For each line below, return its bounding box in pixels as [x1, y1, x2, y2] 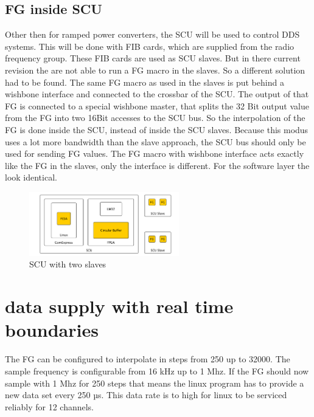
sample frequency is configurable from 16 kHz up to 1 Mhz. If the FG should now [5, 364, 309, 377]
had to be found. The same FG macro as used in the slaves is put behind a [5, 75, 284, 88]
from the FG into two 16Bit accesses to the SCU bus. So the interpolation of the [5, 111, 305, 124]
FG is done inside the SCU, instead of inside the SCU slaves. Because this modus [5, 123, 309, 136]
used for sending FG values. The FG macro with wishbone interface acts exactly [5, 147, 304, 160]
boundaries [5, 317, 99, 342]
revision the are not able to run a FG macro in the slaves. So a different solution [5, 63, 305, 76]
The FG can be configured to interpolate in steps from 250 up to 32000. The [5, 353, 290, 365]
